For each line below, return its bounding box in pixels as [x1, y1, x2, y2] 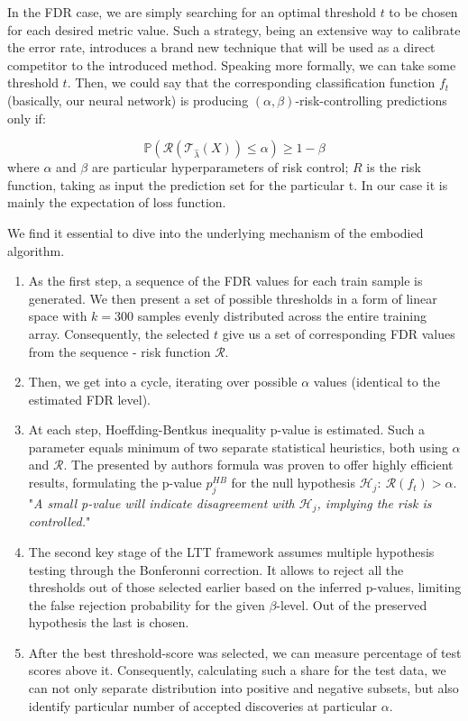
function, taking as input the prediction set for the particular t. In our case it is [7, 175, 448, 194]
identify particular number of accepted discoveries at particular [28, 696, 377, 715]
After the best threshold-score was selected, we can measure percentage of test [28, 643, 462, 662]
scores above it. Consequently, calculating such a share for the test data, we [28, 661, 446, 680]
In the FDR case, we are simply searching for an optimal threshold [7, 3, 376, 21]
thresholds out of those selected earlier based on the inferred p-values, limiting [28, 578, 462, 597]
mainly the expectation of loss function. [7, 193, 226, 212]
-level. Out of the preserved [276, 595, 427, 614]
